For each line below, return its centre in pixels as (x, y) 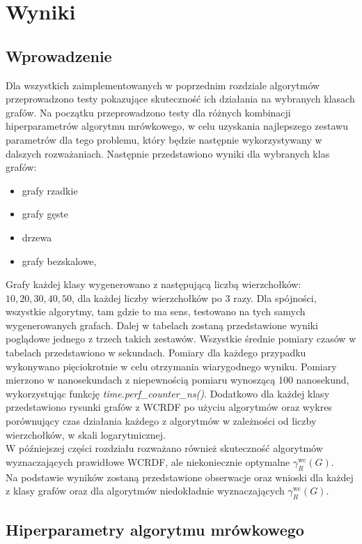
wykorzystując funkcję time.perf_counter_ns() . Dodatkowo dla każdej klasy (168, 393)
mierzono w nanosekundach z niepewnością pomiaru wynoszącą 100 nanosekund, (178, 380)
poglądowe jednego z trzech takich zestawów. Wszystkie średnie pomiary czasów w (181, 339)
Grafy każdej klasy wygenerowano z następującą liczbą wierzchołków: (154, 284)
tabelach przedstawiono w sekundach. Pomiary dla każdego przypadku (156, 353)
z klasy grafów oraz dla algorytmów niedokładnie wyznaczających (145, 491)
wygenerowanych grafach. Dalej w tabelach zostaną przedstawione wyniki (162, 325)
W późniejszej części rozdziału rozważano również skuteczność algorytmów (164, 448)
